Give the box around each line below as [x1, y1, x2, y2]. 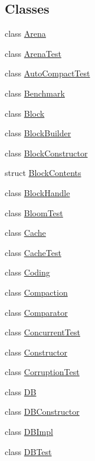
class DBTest [5, 445, 52, 457]
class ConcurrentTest [5, 326, 80, 338]
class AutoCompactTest [5, 67, 90, 79]
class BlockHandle [5, 186, 70, 199]
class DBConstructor [5, 405, 80, 418]
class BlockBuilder [5, 127, 71, 139]
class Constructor [5, 345, 68, 358]
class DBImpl [5, 425, 53, 438]
